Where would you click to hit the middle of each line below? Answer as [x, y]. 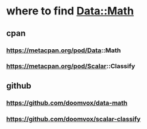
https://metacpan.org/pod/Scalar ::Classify [71, 66]
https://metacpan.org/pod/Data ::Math [64, 50]
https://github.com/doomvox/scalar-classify [73, 119]
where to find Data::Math [70, 11]
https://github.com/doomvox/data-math [67, 103]
